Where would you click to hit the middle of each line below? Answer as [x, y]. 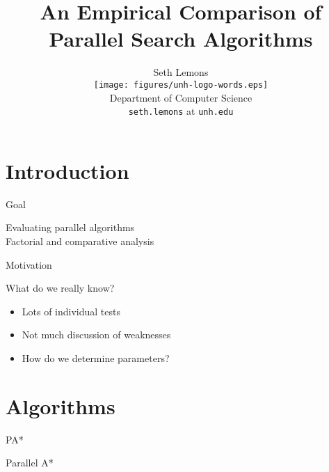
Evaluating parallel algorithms [70, 227]
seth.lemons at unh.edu [181, 111]
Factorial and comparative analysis [80, 241]
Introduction [67, 170]
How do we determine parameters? [96, 357]
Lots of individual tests [71, 311]
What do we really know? [60, 288]
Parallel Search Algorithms [181, 39]
